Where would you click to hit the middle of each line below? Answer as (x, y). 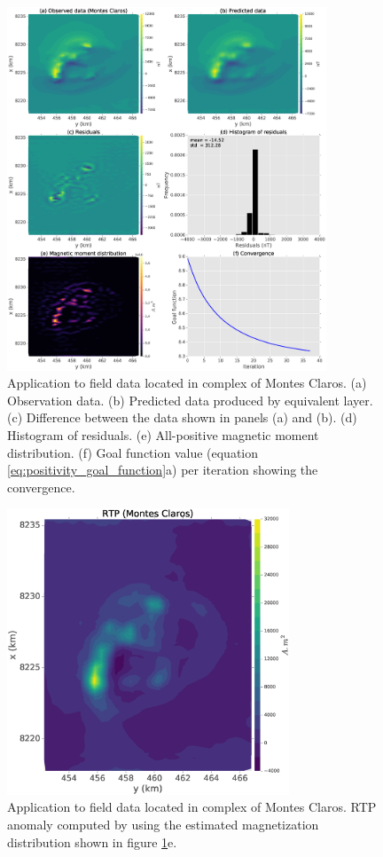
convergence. (41, 487)
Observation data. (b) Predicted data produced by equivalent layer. (190, 400)
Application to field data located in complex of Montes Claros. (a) (187, 383)
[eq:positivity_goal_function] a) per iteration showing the (163, 470)
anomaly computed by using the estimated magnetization (163, 824)
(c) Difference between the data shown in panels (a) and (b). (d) (182, 417)
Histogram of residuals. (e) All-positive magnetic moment (163, 434)
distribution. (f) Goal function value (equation (133, 452)
